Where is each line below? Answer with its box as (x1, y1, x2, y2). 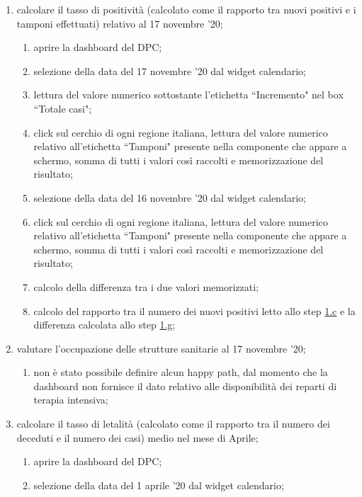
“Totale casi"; (33, 101, 92, 115)
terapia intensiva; (33, 392, 108, 407)
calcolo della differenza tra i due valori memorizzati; (33, 279, 259, 294)
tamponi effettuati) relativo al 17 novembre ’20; (16, 16, 223, 30)
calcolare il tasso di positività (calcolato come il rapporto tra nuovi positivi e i (16, 2, 356, 16)
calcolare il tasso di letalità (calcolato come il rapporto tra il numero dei (16, 416, 330, 431)
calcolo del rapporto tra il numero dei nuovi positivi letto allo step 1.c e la (33, 303, 356, 318)
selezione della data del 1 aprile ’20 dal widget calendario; (33, 477, 284, 492)
